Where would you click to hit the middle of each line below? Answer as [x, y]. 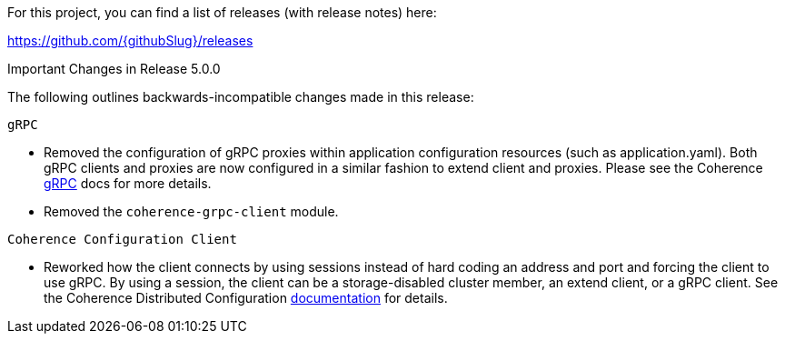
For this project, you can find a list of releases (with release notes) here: [222, 12]
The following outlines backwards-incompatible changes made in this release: [241, 97]
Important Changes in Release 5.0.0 [114, 69]
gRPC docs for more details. [128, 183]
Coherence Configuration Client [122, 239]
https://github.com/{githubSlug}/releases [130, 40]
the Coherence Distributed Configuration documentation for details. [246, 298]
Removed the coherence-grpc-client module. [191, 211]
